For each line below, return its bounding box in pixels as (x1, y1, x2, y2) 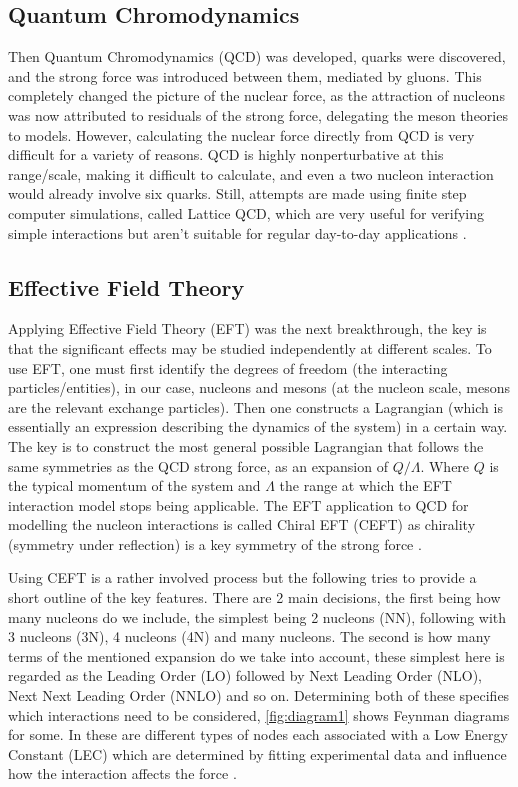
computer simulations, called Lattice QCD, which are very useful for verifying (8, 202, 485, 223)
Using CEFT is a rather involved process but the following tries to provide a (8, 567, 477, 588)
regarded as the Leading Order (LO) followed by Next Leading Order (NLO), (8, 665, 482, 686)
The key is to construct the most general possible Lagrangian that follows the (8, 435, 484, 456)
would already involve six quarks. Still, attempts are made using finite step (8, 183, 467, 204)
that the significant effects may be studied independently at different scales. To (8, 337, 492, 358)
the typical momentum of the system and (8, 475, 261, 496)
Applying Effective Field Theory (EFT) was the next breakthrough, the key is (8, 318, 487, 339)
